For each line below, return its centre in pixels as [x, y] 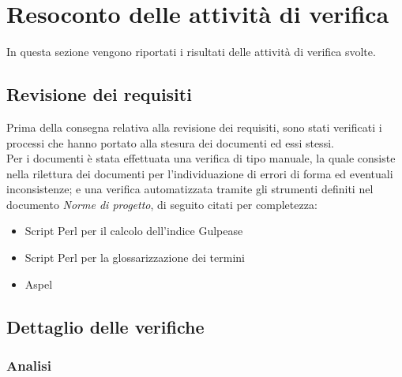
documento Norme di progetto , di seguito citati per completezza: [162, 204]
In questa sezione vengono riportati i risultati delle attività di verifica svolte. [191, 52]
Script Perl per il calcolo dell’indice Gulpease [134, 231]
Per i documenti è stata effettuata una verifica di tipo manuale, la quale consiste [201, 158]
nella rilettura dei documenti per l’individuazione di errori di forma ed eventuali [200, 173]
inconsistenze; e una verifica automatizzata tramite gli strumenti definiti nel [190, 189]
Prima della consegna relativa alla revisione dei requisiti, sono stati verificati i [194, 127]
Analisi [29, 365]
